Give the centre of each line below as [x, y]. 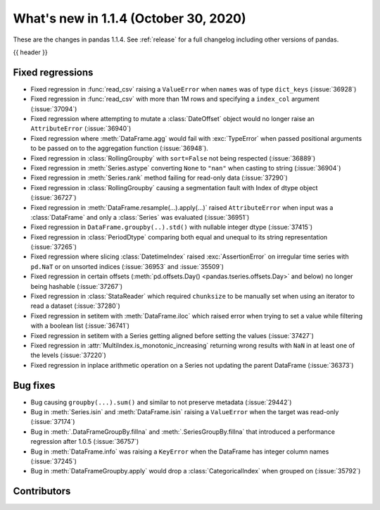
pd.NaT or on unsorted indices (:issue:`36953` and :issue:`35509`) [127, 266]
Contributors [42, 491]
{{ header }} [31, 52]
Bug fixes [34, 385]
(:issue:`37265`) [54, 247]
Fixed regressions [53, 72]
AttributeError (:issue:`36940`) [81, 129]
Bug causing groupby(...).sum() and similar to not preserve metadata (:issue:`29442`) [161, 402]
